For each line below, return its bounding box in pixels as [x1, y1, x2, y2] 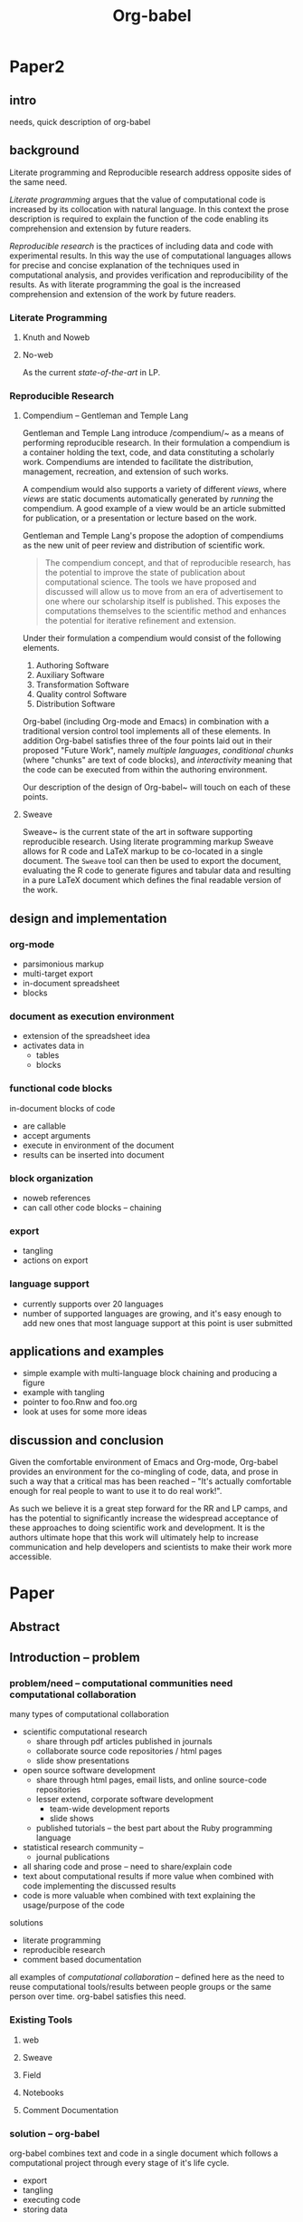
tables [35, 1050, 60, 1061]
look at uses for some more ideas [22, 1406, 147, 1417]
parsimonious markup [22, 958, 104, 970]
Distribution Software [35, 699, 116, 710]
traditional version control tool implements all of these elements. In [22, 726, 271, 737]
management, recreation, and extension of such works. [22, 466, 229, 477]
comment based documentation [22, 1955, 142, 1965]
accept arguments [22, 1130, 91, 1140]
